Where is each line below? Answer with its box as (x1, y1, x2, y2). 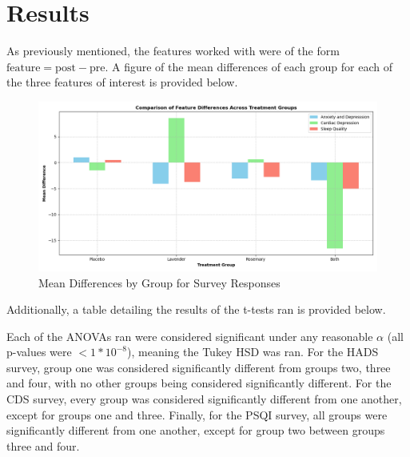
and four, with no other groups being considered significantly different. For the (6, 375, 392, 391)
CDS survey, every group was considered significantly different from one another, (6, 391, 402, 407)
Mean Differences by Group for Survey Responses (38, 274, 281, 291)
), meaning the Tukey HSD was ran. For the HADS (127, 343, 379, 360)
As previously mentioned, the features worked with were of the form (6, 42, 340, 59)
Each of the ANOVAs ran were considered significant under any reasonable (6, 327, 373, 344)
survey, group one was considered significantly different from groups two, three (6, 359, 391, 375)
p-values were (6, 343, 72, 360)
